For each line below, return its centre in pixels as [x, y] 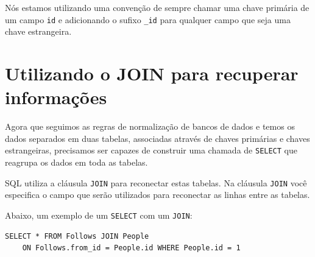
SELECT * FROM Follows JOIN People [77, 236]
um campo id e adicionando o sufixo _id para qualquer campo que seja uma [148, 19]
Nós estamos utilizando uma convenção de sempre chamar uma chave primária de [157, 7]
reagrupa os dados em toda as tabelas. [76, 162]
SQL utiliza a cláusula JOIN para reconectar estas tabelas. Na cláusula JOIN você [156, 182]
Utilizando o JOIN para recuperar [152, 73]
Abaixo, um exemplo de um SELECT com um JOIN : [99, 215]
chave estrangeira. [38, 31]
